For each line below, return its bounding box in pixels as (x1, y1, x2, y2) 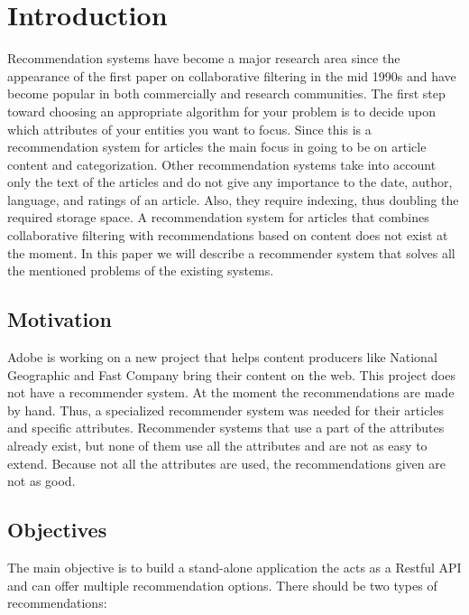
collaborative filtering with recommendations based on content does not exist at (7, 226, 448, 245)
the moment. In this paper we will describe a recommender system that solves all (7, 243, 455, 262)
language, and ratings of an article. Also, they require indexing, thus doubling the (7, 190, 459, 209)
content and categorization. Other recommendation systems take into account (7, 154, 437, 173)
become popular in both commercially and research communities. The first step (7, 84, 446, 103)
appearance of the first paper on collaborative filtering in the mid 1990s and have (7, 66, 456, 85)
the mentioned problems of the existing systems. (7, 261, 274, 280)
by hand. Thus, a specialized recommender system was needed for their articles (7, 400, 444, 419)
